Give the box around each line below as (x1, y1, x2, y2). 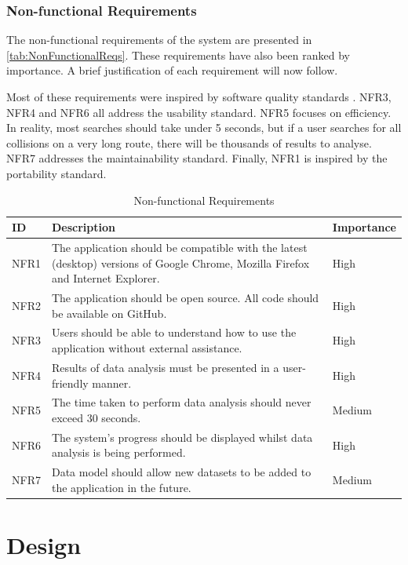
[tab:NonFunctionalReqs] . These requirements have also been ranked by (6, 46, 350, 63)
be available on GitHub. (51, 304, 167, 321)
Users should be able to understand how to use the (51, 324, 297, 341)
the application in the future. (51, 479, 191, 495)
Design (6, 529, 82, 561)
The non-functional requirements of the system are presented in (6, 31, 312, 48)
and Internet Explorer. (51, 270, 160, 286)
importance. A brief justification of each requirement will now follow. (6, 62, 338, 78)
